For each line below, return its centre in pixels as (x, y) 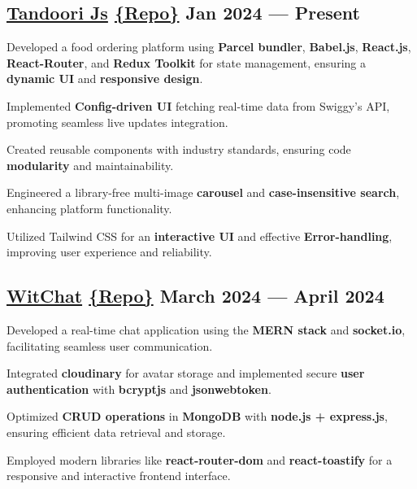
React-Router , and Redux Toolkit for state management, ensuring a (186, 62)
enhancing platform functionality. (89, 208)
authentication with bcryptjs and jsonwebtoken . (139, 389)
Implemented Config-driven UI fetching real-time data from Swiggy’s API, (198, 105)
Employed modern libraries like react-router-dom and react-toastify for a (200, 459)
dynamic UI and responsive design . (105, 79)
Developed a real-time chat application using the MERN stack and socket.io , (206, 329)
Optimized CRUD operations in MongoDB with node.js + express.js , (197, 416)
